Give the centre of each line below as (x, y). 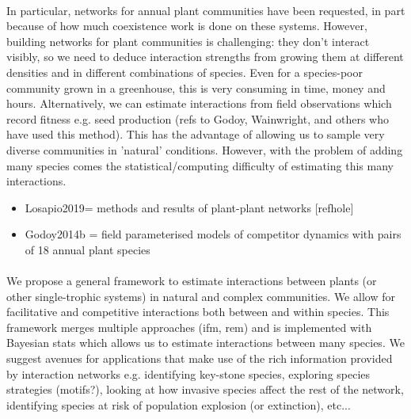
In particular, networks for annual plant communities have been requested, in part (206, 10)
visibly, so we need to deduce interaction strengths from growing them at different (205, 57)
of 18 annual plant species (88, 249)
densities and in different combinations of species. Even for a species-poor (185, 72)
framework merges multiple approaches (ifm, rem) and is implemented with (189, 327)
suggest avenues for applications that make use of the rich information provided (200, 358)
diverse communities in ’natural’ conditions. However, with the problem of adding (205, 149)
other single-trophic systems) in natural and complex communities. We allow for (201, 296)
